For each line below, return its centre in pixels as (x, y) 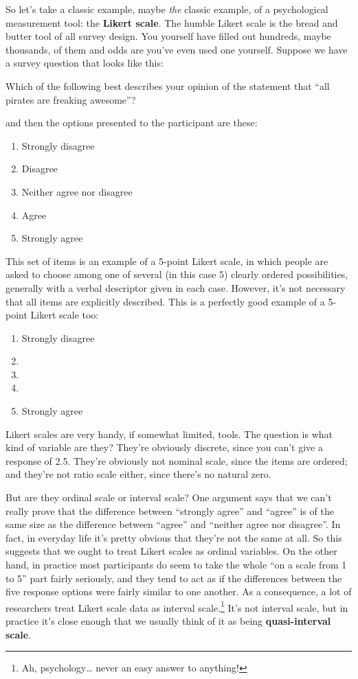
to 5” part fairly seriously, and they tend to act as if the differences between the (174, 578)
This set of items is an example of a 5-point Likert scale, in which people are (167, 261)
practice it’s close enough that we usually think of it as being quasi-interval (168, 621)
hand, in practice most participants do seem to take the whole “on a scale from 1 (176, 564)
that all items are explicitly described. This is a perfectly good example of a (165, 301)
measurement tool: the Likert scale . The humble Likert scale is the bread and (172, 22)
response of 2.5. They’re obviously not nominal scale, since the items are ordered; (177, 460)
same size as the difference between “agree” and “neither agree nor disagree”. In (173, 524)
